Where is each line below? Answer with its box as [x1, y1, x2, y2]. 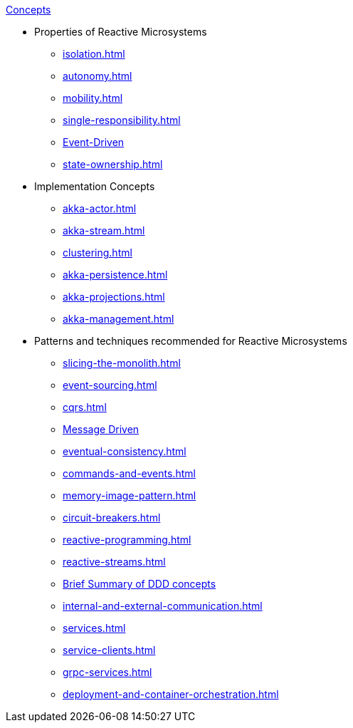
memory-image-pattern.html [63, 489, 196, 501]
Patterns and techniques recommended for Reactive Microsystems [34, 335, 347, 347]
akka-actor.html [63, 202, 137, 214]
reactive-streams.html [63, 556, 166, 568]
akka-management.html [63, 313, 174, 325]
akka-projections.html [63, 291, 165, 303]
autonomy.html [63, 70, 132, 82]
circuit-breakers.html [63, 511, 161, 524]
